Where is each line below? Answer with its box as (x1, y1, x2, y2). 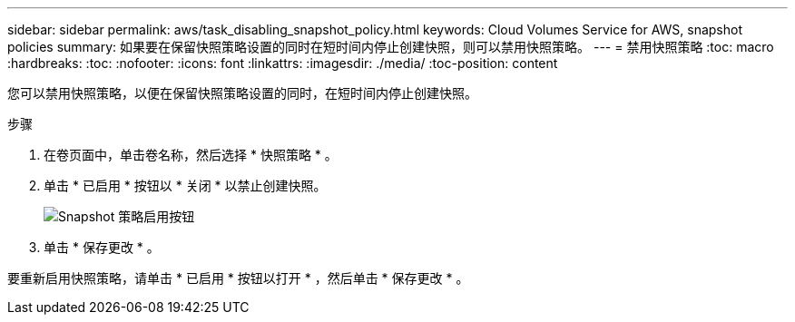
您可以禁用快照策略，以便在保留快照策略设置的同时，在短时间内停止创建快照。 (7, 85, 477, 101)
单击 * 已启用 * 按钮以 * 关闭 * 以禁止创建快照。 (44, 178, 327, 193)
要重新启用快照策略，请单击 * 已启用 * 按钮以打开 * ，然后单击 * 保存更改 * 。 (7, 270, 469, 286)
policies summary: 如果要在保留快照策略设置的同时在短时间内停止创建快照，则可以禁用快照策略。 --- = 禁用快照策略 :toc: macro (7, 39, 774, 54)
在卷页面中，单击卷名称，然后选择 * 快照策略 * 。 (44, 147, 338, 162)
